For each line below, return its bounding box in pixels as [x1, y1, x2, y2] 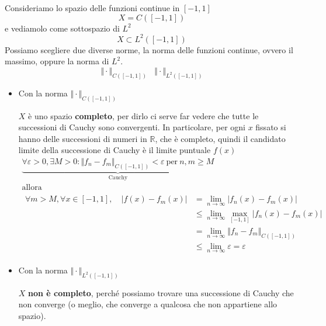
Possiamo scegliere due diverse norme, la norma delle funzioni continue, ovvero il [5, 43, 293, 56]
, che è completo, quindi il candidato [155, 132, 286, 144]
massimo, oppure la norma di [5, 55, 109, 67]
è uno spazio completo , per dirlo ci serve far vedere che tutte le [28, 109, 259, 122]
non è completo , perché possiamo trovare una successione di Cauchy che [28, 286, 294, 299]
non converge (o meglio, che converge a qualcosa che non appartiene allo [18, 298, 278, 310]
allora [22, 183, 42, 192]
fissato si [255, 121, 286, 133]
